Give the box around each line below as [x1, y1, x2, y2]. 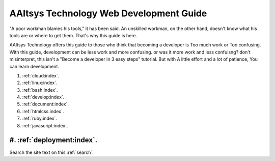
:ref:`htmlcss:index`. [22, 108, 64, 114]
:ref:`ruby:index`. [22, 115, 57, 122]
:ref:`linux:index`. [22, 79, 58, 86]
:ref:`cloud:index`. [22, 72, 60, 78]
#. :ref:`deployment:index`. [9, 136, 98, 145]
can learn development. [9, 63, 60, 69]
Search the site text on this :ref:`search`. [9, 149, 94, 155]
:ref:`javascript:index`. [22, 122, 68, 128]
